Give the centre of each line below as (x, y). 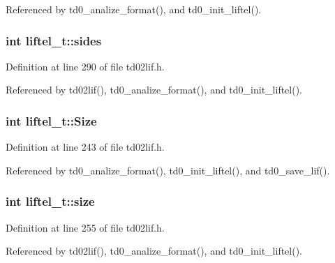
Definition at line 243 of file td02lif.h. (85, 147)
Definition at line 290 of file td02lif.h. (85, 66)
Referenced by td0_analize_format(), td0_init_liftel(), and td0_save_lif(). (168, 170)
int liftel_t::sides (54, 40)
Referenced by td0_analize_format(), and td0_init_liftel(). (134, 9)
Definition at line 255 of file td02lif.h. (85, 227)
